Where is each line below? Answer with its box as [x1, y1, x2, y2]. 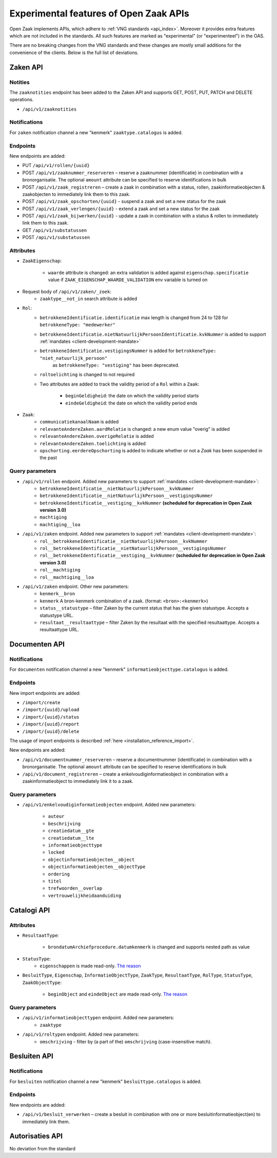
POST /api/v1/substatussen [22, 234, 90, 241]
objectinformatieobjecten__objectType [48, 864, 146, 870]
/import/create [22, 700, 61, 705]
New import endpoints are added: [9, 690, 81, 696]
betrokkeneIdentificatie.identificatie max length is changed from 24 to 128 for [39, 314, 228, 321]
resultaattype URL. [39, 627, 80, 633]
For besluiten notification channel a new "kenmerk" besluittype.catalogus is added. [9, 1078, 202, 1085]
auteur [48, 814, 65, 819]
